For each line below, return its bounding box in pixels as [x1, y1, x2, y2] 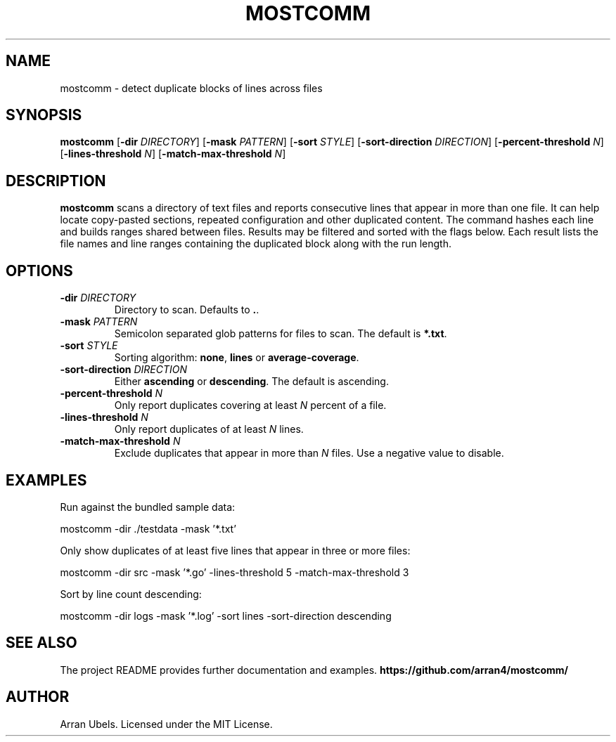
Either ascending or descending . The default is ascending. [114, 375, 389, 388]
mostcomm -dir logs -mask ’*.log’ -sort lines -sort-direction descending [60, 609, 392, 622]
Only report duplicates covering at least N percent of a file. [114, 399, 387, 412]
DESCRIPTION [6, 171, 106, 190]
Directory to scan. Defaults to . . [114, 304, 259, 316]
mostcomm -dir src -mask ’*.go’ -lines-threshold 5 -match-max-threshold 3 [60, 566, 409, 578]
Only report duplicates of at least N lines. [114, 423, 304, 436]
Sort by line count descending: [60, 587, 202, 600]
